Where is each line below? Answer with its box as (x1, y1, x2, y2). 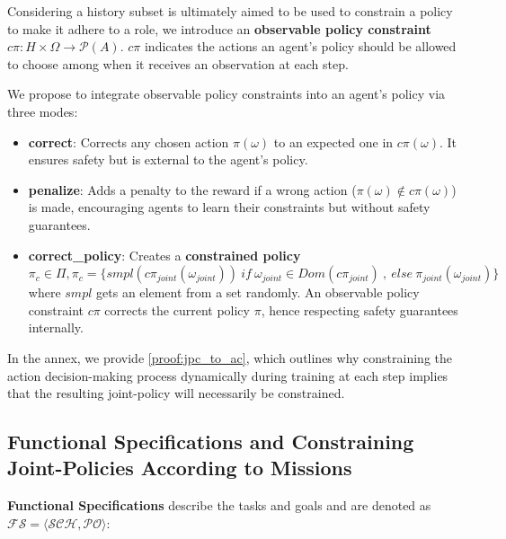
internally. (28, 318, 84, 337)
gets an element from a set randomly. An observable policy (96, 283, 420, 302)
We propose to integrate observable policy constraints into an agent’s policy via (7, 84, 446, 103)
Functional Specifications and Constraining (7, 428, 414, 455)
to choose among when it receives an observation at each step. (7, 54, 349, 73)
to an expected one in (273, 132, 394, 151)
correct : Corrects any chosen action (28, 132, 229, 151)
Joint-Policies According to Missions (7, 454, 352, 482)
